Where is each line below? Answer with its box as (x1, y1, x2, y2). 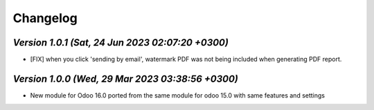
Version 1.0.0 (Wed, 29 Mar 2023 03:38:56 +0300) (12, 73, 238, 84)
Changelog (12, 10, 78, 26)
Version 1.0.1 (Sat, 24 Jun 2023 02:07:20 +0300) (12, 37, 229, 48)
